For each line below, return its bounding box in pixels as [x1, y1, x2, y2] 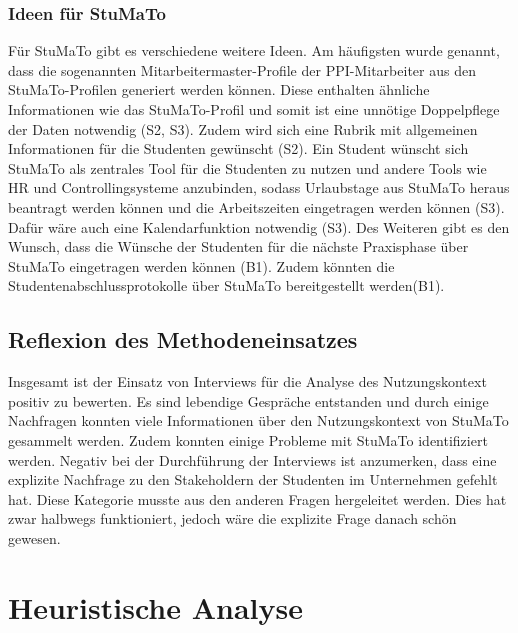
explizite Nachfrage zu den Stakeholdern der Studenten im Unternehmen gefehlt [8, 469, 498, 490]
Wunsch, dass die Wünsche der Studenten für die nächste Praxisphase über [8, 236, 469, 257]
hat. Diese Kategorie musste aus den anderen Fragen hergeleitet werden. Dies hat [8, 488, 507, 509]
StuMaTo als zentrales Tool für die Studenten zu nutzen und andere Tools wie [8, 157, 487, 178]
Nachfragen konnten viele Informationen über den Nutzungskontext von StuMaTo [8, 410, 509, 431]
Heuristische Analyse [8, 586, 303, 627]
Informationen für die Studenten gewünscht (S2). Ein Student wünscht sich [8, 138, 469, 159]
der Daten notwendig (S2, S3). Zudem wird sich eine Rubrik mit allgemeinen [8, 118, 478, 139]
